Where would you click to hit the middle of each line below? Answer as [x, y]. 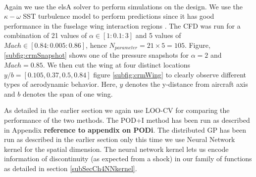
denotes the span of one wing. [68, 93]
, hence [96, 45]
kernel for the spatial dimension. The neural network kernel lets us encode [116, 149]
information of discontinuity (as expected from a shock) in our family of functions [128, 159]
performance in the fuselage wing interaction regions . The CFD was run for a [122, 25]
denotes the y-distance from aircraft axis [187, 84]
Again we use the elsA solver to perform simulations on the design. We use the [124, 6]
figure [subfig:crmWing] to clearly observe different [170, 74]
